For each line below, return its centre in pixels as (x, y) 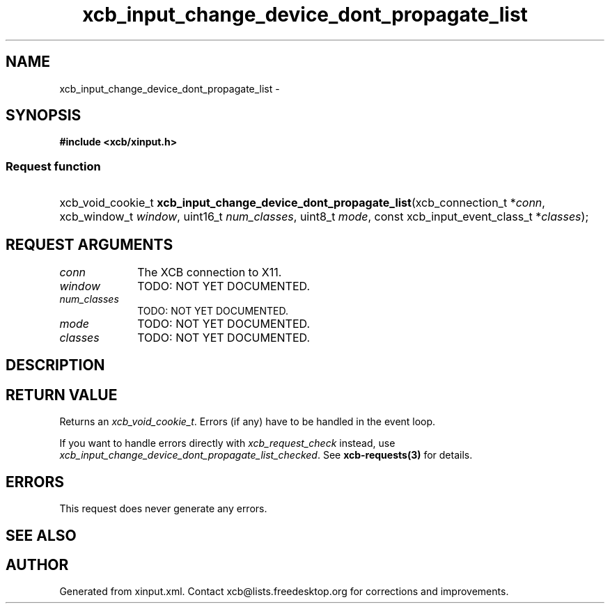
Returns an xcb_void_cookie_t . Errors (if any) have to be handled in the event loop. (248, 422)
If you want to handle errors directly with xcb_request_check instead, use (227, 443)
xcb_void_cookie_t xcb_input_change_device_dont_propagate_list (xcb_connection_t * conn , (302, 203)
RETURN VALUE (62, 395)
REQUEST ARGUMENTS (89, 244)
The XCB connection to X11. (210, 272)
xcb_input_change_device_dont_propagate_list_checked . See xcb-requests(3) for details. (266, 455)
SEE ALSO (41, 535)
